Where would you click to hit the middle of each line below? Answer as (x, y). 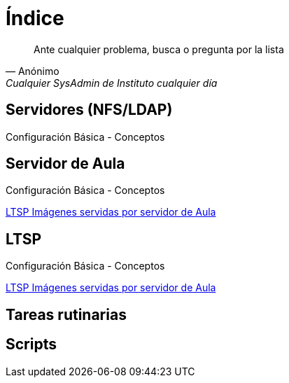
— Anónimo (33, 71)
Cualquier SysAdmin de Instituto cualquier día (112, 83)
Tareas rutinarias (66, 314)
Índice (35, 18)
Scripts (31, 344)
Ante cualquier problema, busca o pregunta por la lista (159, 49)
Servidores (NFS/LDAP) (89, 110)
